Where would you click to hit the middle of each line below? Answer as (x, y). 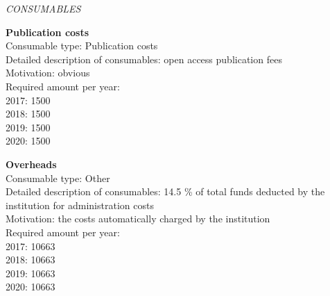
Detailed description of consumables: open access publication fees (144, 59)
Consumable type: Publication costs (82, 46)
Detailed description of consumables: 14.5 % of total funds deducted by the (165, 191)
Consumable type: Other (58, 178)
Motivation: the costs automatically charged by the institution (138, 219)
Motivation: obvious (48, 73)
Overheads (31, 164)
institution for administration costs (80, 205)
